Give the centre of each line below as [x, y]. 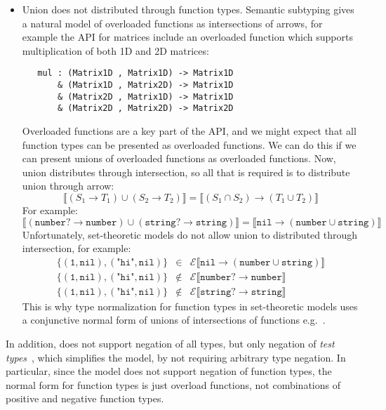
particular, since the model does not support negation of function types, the [169, 371]
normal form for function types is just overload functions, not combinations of [173, 384]
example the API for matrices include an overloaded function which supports [187, 37]
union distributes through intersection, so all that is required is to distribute [186, 172]
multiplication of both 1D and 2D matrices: [115, 50]
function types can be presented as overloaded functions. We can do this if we [189, 144]
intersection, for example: [76, 248]
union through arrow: [68, 186]
